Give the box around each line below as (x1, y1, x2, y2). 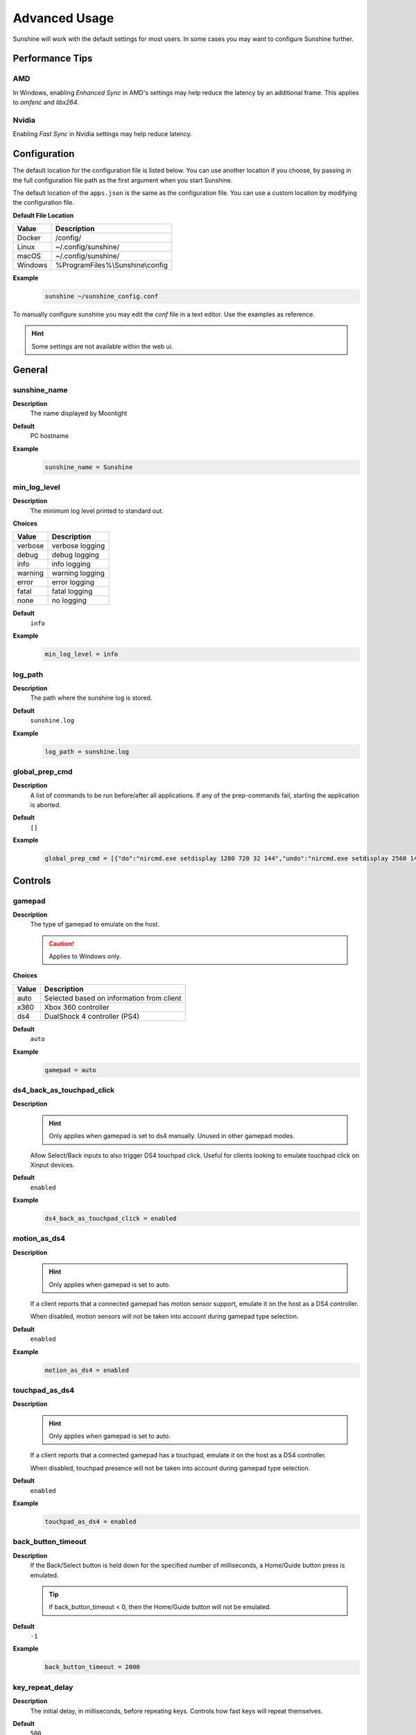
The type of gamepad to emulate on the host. (30, 920, 159, 929)
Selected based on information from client (44, 993, 182, 1003)
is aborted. (30, 801, 62, 809)
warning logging (51, 568, 105, 578)
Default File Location (12, 211, 74, 219)
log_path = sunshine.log (44, 747, 130, 756)
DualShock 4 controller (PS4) (44, 1011, 140, 1021)
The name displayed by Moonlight (30, 409, 128, 418)
